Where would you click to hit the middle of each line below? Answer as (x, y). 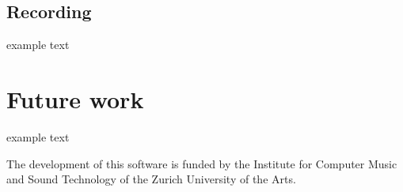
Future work (75, 98)
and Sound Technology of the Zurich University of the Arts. (151, 179)
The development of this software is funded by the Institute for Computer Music (202, 163)
